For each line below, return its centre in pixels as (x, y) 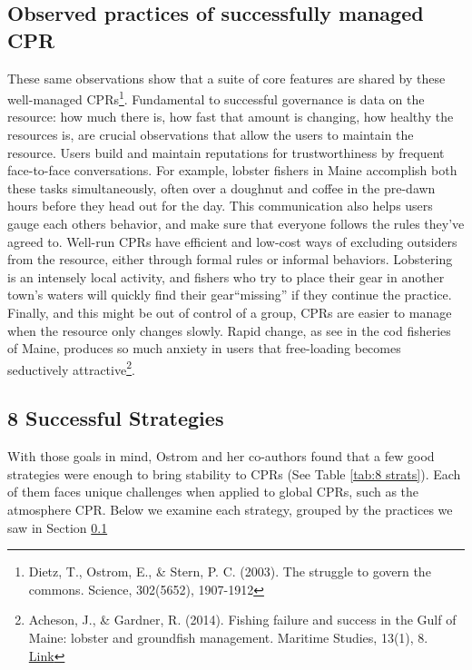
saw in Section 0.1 (58, 527)
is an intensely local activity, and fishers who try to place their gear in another (226, 276)
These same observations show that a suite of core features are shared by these (226, 78)
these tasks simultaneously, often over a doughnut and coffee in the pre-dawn (221, 187)
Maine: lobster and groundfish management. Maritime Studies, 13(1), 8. (228, 637)
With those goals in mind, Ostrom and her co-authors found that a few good (221, 456)
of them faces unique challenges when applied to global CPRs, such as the (213, 492)
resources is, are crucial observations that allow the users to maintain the (211, 135)
